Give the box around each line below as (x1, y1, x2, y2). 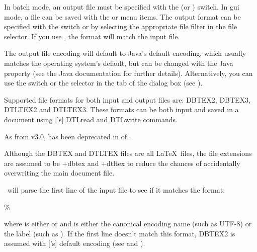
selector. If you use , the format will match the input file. (4, 31, 180, 41)
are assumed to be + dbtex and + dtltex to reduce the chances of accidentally (4, 157, 240, 168)
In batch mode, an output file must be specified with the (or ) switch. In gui (4, 2, 239, 12)
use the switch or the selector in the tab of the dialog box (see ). (4, 77, 203, 88)
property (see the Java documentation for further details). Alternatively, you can (4, 67, 253, 78)
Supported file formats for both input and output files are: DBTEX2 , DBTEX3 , (4, 94, 251, 105)
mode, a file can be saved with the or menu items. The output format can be (4, 11, 241, 22)
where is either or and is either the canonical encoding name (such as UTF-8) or (4, 218, 252, 229)
